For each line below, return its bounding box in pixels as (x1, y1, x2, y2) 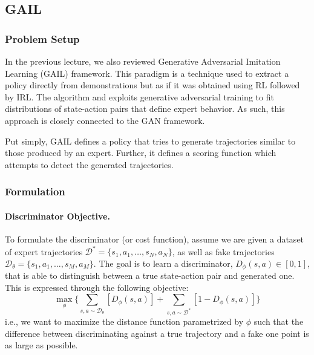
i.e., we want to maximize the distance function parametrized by (5, 315, 244, 328)
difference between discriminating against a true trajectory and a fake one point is (5, 327, 309, 339)
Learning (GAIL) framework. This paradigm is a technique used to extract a (5, 67, 289, 79)
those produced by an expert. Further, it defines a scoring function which (5, 146, 276, 159)
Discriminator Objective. (5, 209, 110, 222)
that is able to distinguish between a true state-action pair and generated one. (5, 269, 295, 282)
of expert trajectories (5, 245, 83, 258)
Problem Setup (5, 31, 80, 46)
